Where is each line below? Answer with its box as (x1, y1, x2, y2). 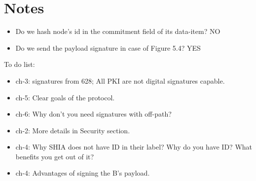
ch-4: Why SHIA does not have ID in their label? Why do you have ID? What (15, 142, 253, 152)
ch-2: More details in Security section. (15, 125, 130, 135)
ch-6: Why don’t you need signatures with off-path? (15, 109, 172, 119)
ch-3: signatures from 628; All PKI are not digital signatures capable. (15, 75, 225, 86)
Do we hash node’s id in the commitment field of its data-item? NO (15, 26, 220, 36)
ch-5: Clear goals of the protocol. (15, 92, 115, 102)
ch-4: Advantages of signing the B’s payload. (15, 168, 150, 178)
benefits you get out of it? (15, 151, 94, 161)
